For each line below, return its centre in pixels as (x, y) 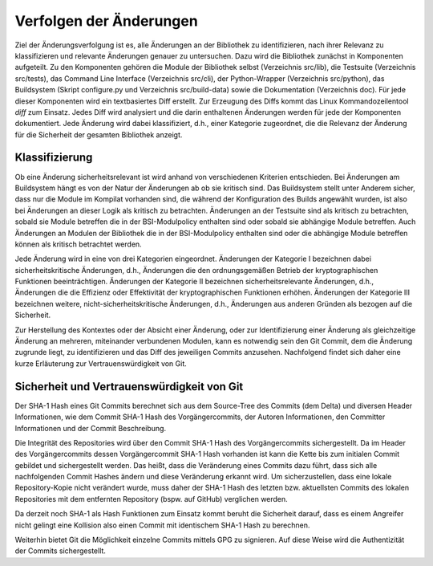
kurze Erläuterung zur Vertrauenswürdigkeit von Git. (101, 363)
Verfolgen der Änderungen (106, 21)
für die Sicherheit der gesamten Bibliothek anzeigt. (99, 134)
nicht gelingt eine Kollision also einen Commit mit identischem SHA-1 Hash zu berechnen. (162, 525)
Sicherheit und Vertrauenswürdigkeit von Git (129, 387)
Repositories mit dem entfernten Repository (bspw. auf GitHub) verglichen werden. (151, 499)
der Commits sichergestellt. (60, 551)
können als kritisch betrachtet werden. (78, 244)
